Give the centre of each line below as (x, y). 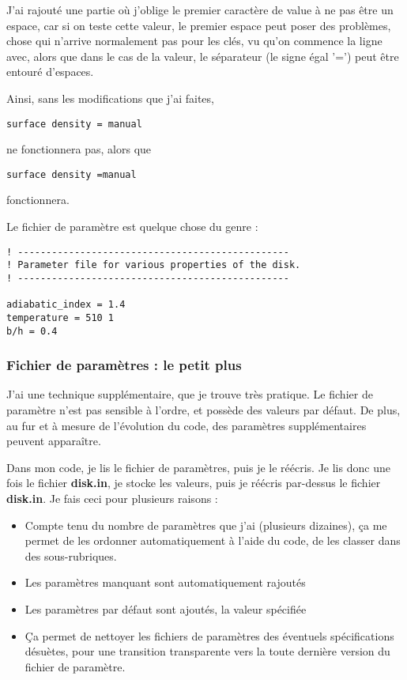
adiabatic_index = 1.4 (66, 305)
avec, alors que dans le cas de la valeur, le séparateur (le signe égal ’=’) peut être (203, 56)
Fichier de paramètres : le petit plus (124, 365)
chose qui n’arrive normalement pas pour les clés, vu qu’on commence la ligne (194, 41)
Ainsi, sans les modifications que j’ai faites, (110, 98)
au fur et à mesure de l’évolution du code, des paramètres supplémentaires (187, 425)
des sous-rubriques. (71, 555)
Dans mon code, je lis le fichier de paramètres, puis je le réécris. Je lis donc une (198, 467)
